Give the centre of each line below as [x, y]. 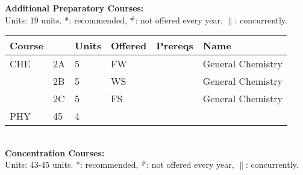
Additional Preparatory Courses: [74, 8]
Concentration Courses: [55, 152]
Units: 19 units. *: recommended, [66, 20]
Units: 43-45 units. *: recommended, [72, 164]
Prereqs [175, 46]
